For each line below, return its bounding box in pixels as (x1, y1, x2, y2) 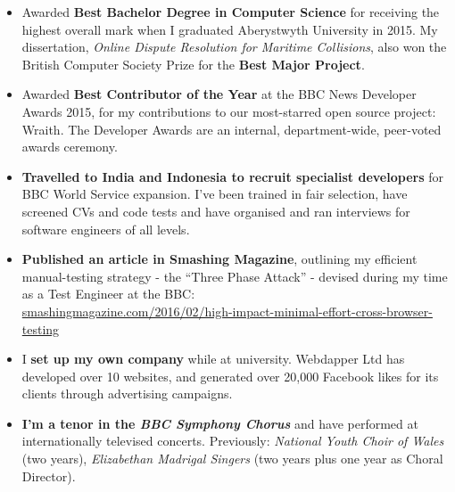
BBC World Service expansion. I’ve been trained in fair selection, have (21, 184, 408, 203)
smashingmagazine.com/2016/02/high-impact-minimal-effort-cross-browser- (21, 301, 433, 320)
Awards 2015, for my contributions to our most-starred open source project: (21, 102, 436, 120)
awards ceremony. (21, 137, 118, 156)
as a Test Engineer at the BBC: (21, 284, 195, 303)
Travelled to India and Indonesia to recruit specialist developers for (21, 167, 443, 185)
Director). (21, 466, 76, 485)
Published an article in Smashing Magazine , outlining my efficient (21, 250, 418, 268)
